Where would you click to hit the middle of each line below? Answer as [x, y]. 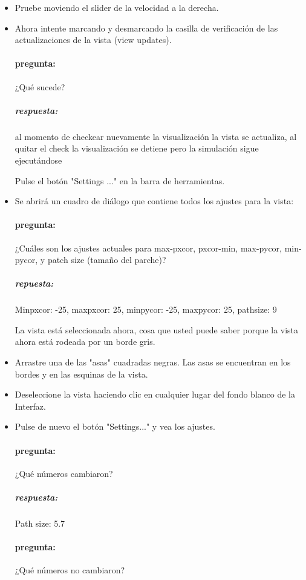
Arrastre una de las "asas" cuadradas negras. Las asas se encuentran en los [153, 362]
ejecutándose [38, 160]
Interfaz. [30, 406]
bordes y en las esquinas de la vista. [81, 374]
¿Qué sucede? [40, 86]
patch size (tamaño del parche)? [107, 260]
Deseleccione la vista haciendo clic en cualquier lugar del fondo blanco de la [155, 394]
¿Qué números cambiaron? [64, 473]
